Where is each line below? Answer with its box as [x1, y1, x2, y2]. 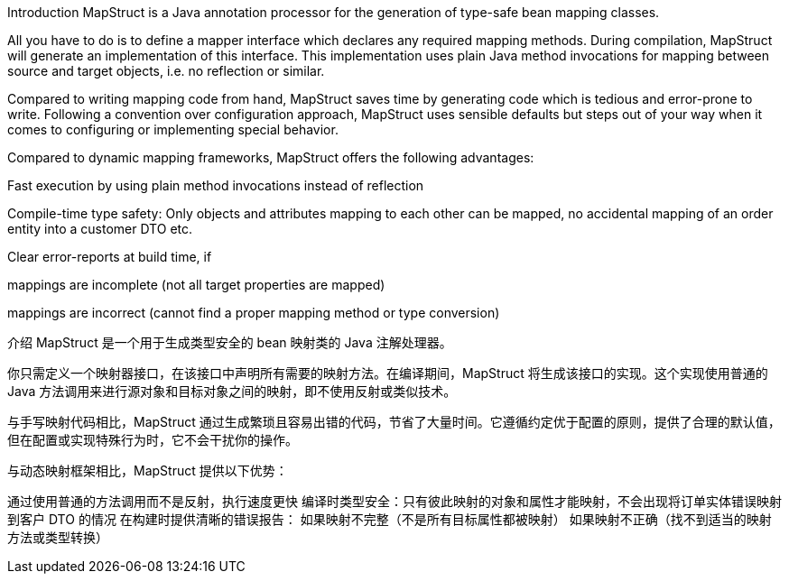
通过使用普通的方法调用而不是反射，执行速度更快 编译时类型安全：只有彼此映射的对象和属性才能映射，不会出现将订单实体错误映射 [7, 493, 782, 509]
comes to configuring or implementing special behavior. [7, 122, 339, 137]
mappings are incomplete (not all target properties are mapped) [7, 277, 385, 292]
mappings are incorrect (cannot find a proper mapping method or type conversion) [7, 305, 500, 320]
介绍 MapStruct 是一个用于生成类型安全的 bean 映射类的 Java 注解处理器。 [7, 335, 452, 350]
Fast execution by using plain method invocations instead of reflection [7, 178, 424, 193]
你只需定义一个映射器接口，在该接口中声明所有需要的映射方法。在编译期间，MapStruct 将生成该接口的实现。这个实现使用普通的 [7, 365, 768, 381]
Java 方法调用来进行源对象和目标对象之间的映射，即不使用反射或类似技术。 [7, 383, 457, 399]
